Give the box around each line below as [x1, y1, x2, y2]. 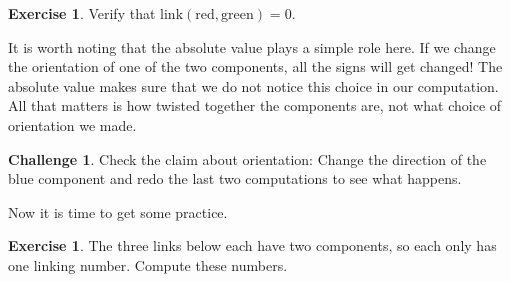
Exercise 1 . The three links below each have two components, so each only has [8, 235, 497, 256]
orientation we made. [8, 114, 137, 135]
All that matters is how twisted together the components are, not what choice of [8, 95, 502, 116]
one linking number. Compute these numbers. [8, 254, 288, 275]
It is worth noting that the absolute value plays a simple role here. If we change [8, 36, 496, 57]
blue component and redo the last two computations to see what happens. [8, 168, 462, 189]
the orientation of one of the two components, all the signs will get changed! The [8, 56, 503, 77]
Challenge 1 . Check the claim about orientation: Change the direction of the [8, 148, 487, 169]
